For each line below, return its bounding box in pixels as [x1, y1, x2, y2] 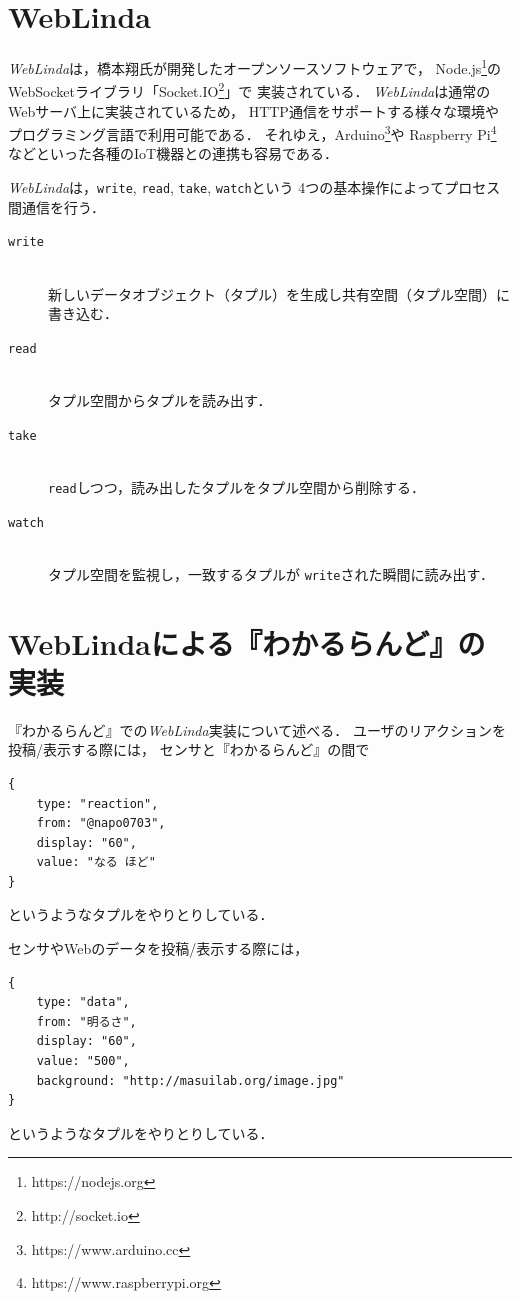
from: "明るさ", [36, 1014, 137, 1029]
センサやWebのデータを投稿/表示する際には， [8, 938, 309, 959]
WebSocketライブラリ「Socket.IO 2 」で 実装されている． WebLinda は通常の [8, 78, 491, 102]
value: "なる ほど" [36, 855, 156, 870]
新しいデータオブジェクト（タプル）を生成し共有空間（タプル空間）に [48, 283, 510, 304]
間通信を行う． [8, 196, 105, 217]
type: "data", [36, 995, 130, 1010]
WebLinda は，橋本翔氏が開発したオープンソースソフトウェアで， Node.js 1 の [8, 55, 502, 78]
